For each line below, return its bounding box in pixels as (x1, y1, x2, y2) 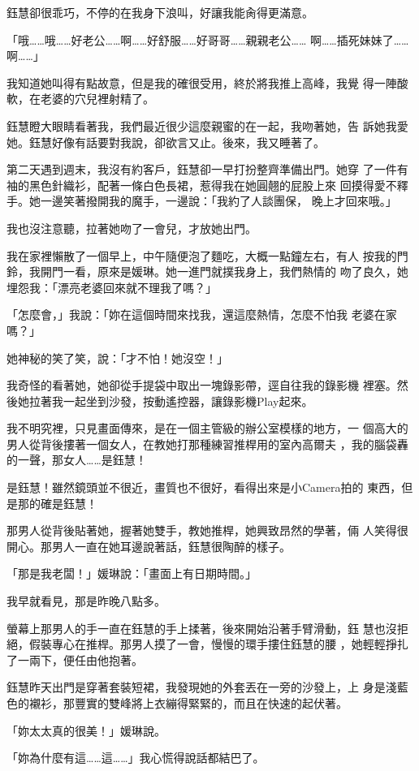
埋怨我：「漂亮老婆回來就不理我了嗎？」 (6, 278, 217, 295)
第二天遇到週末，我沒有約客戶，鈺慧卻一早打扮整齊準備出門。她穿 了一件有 (6, 161, 408, 178)
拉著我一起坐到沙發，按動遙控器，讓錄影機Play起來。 (28, 392, 313, 409)
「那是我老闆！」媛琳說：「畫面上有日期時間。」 (6, 565, 257, 582)
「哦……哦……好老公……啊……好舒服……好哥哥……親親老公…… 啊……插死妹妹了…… (6, 31, 409, 48)
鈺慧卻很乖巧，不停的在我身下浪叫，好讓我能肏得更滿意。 (6, 4, 313, 20)
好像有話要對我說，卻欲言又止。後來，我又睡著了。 (51, 133, 325, 150)
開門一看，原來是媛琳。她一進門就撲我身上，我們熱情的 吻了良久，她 (40, 263, 408, 280)
